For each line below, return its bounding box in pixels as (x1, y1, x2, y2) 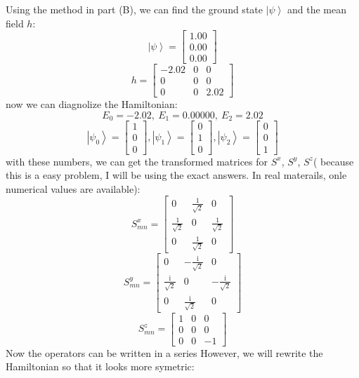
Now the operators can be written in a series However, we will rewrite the (6, 345, 323, 360)
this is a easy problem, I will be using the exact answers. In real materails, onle (6, 168, 347, 182)
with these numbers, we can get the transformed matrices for (6, 154, 268, 168)
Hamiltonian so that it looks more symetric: (6, 359, 195, 374)
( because (313, 154, 354, 168)
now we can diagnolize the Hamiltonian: (6, 97, 178, 112)
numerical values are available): (6, 181, 141, 196)
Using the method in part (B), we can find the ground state (6, 2, 263, 16)
